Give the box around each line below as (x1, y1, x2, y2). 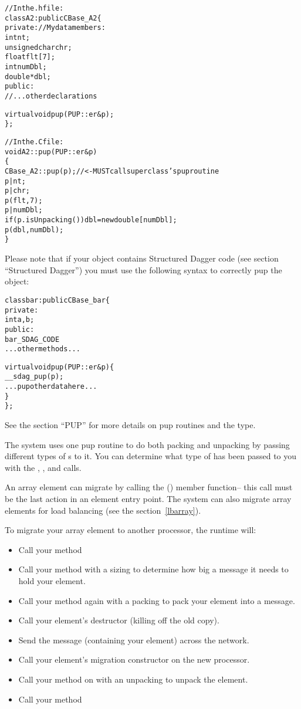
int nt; (5, 33, 30, 42)
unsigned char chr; (5, 43, 72, 52)
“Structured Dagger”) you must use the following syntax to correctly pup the (5, 263, 282, 276)
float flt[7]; (5, 53, 55, 62)
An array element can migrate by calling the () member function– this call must (5, 481, 293, 493)
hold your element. (18, 575, 86, 587)
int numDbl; (5, 62, 47, 71)
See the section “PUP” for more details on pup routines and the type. (5, 419, 256, 431)
